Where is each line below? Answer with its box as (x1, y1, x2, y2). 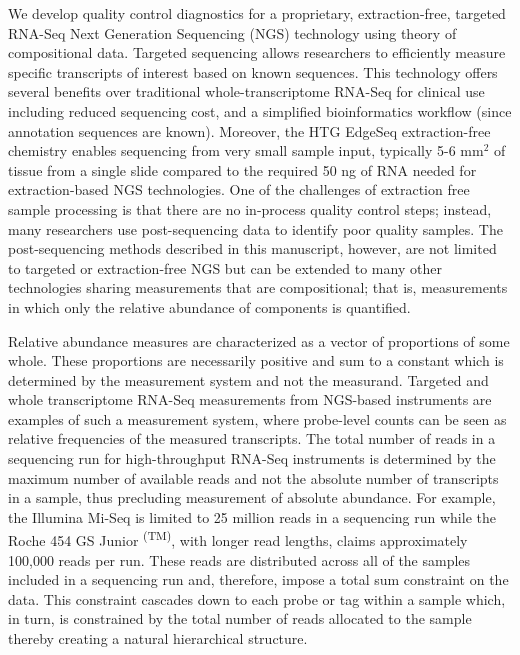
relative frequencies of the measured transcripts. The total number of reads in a (8, 428, 496, 449)
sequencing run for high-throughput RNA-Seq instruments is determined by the (8, 448, 496, 469)
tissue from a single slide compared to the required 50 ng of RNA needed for (8, 159, 477, 180)
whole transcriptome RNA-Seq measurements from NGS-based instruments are (8, 389, 492, 410)
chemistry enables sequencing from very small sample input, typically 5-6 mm (8, 140, 484, 161)
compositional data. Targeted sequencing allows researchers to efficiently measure (8, 42, 506, 63)
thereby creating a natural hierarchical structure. (8, 628, 308, 649)
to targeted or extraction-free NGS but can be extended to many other (8, 257, 442, 278)
